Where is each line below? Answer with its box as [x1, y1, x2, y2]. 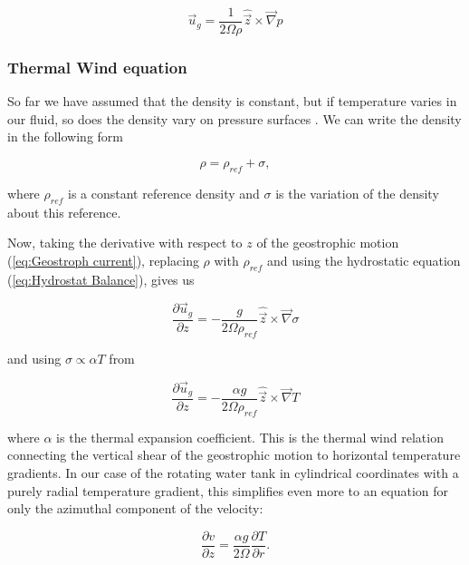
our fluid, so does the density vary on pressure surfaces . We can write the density [7, 109, 462, 128]
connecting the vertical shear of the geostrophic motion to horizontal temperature [7, 445, 461, 464]
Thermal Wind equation [7, 55, 187, 78]
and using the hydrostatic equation [266, 250, 461, 269]
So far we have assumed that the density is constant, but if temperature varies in [7, 92, 457, 111]
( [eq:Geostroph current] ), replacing [7, 250, 199, 269]
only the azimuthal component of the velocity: [7, 499, 263, 518]
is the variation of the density [275, 183, 439, 202]
